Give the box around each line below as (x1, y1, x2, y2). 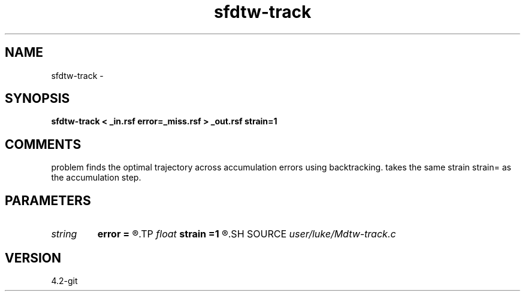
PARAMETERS (5, 193, 91, 208)
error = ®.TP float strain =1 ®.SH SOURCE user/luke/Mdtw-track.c (97, 228, 396, 240)
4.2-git (51, 275, 78, 286)
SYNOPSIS (5, 91, 70, 106)
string (51, 228, 77, 240)
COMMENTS (5, 136, 82, 152)
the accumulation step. (51, 172, 141, 183)
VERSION (5, 250, 62, 266)
